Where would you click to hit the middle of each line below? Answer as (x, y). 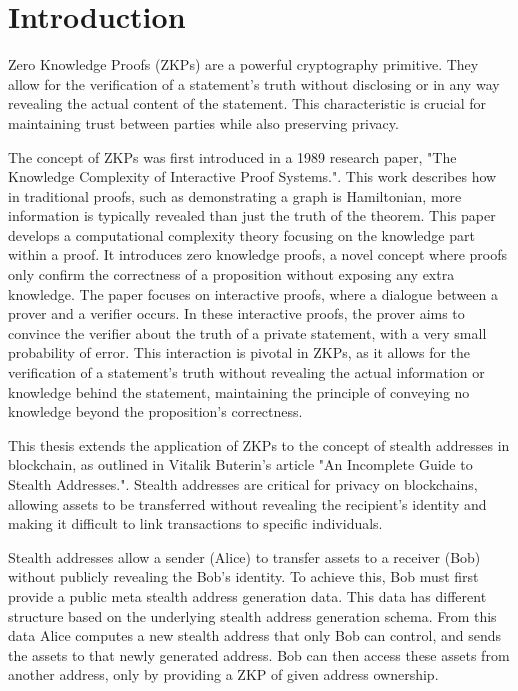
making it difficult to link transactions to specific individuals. (195, 523)
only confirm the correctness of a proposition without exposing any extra (231, 274)
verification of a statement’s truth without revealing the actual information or (246, 372)
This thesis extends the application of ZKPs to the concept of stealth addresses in (259, 444)
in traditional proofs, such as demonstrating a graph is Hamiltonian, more (235, 195)
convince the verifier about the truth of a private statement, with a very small (247, 332)
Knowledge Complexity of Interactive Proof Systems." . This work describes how (252, 176)
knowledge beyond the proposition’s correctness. (155, 411)
